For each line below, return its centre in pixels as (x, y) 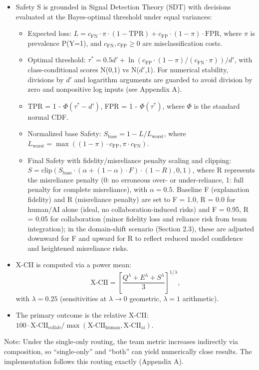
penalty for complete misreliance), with (88, 189)
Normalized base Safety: (64, 133)
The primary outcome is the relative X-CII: (82, 315)
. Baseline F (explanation (211, 189)
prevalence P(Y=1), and (65, 43)
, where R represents (224, 170)
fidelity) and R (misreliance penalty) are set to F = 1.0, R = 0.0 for (131, 199)
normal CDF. (48, 116)
